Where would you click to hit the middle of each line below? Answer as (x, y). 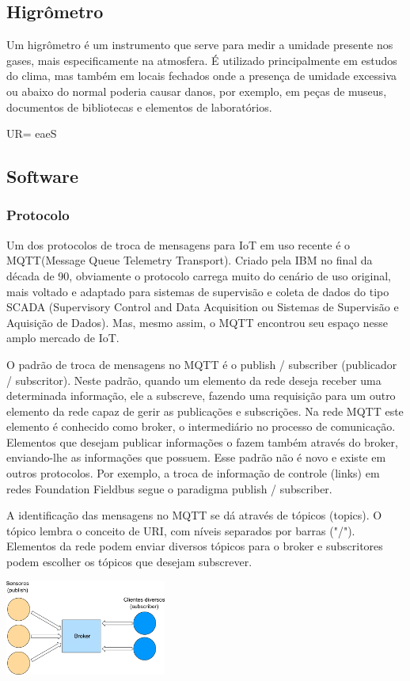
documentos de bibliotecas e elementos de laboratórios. (139, 107)
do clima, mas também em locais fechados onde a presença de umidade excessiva (202, 76)
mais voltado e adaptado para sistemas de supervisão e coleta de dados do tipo (198, 291)
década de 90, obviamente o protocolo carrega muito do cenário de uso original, (199, 275)
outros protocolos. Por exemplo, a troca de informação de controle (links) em (193, 473)
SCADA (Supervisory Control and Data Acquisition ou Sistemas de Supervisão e (203, 307)
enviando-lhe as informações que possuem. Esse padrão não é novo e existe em (196, 457)
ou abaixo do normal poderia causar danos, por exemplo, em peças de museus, (197, 91)
